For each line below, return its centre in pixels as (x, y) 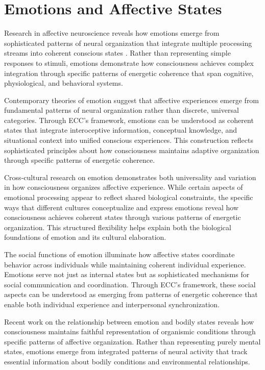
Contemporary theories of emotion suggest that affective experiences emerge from (132, 100)
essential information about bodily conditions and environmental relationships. (127, 361)
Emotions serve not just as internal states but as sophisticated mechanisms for (127, 274)
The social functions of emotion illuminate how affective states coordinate (119, 254)
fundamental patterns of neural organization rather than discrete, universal (122, 110)
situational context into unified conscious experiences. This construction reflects (129, 140)
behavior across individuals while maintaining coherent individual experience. (125, 264)
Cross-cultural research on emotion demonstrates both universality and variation (130, 177)
